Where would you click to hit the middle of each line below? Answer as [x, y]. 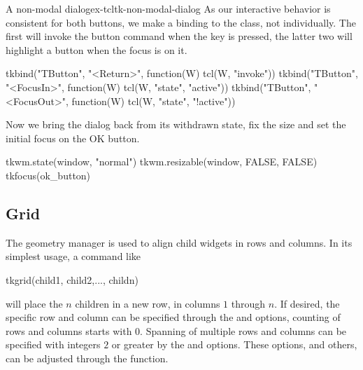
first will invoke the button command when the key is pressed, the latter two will [179, 36]
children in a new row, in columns [148, 303]
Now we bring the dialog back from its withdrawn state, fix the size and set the [176, 124]
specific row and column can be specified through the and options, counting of [173, 317]
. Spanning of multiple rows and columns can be [243, 330]
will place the [34, 303]
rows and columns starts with [69, 330]
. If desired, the [307, 303]
